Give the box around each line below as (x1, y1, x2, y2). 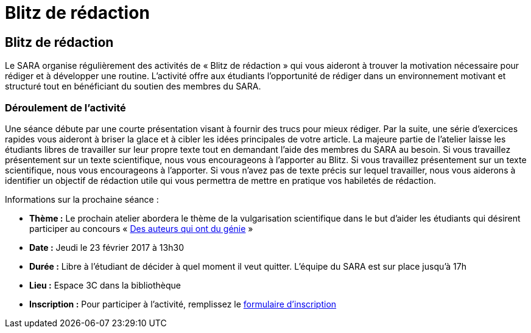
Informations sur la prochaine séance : (5, 194, 159, 205)
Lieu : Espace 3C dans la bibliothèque (29, 279, 181, 290)
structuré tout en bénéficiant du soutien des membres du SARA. (5, 81, 261, 92)
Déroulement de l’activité (5, 101, 126, 114)
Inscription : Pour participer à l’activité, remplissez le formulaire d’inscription (29, 298, 337, 309)
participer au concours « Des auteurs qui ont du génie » (29, 223, 253, 234)
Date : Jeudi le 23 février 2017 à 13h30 (29, 242, 184, 253)
